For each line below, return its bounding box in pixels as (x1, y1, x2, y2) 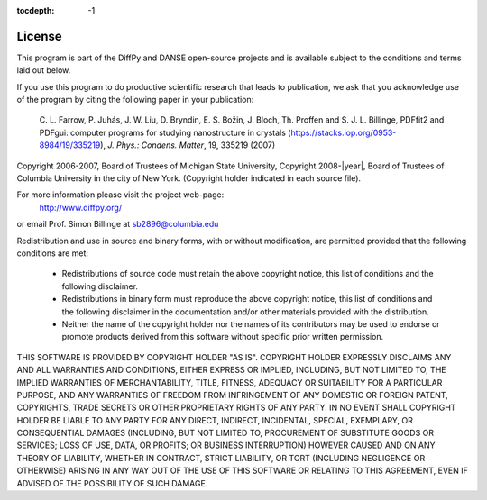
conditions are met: (16, 248, 89, 259)
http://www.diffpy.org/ (39, 202, 122, 213)
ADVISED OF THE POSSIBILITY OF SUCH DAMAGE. (16, 477, 208, 488)
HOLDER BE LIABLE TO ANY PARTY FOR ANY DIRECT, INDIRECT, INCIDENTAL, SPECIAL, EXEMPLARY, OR (16, 414, 414, 425)
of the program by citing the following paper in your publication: (16, 95, 254, 105)
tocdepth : (16, 5, 55, 15)
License (16, 28, 62, 44)
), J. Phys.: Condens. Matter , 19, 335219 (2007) (100, 140, 276, 150)
